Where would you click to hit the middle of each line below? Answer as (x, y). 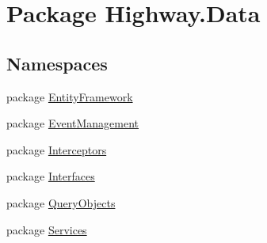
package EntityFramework (70, 96)
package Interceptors (57, 149)
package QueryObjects (61, 202)
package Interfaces (51, 176)
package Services (47, 229)
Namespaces (57, 63)
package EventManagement (73, 123)
